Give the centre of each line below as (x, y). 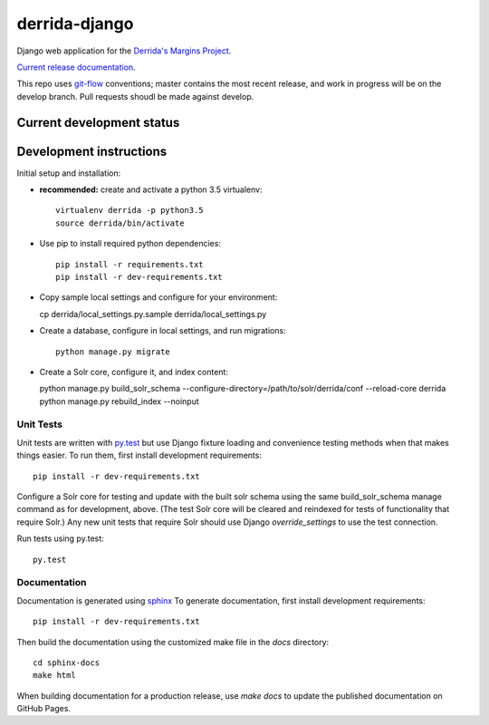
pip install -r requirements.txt (129, 264)
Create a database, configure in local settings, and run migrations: (163, 331)
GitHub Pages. (44, 709)
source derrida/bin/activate (120, 223)
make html (54, 676)
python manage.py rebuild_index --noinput (119, 401)
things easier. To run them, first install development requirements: (139, 455)
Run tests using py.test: (60, 538)
